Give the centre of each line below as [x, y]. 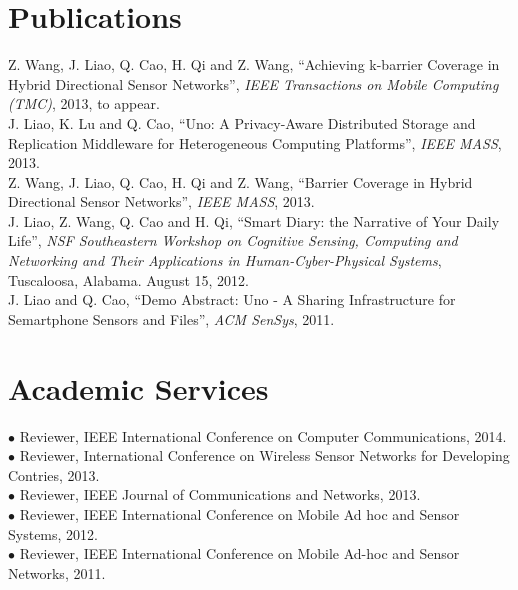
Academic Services [138, 387]
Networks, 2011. [57, 572]
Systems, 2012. [53, 533]
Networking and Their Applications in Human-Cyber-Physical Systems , [225, 260]
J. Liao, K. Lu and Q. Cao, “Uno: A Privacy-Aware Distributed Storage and [242, 122]
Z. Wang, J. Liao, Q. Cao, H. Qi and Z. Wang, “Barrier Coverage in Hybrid [240, 181]
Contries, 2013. [54, 474]
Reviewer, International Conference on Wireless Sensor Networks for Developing [264, 455]
